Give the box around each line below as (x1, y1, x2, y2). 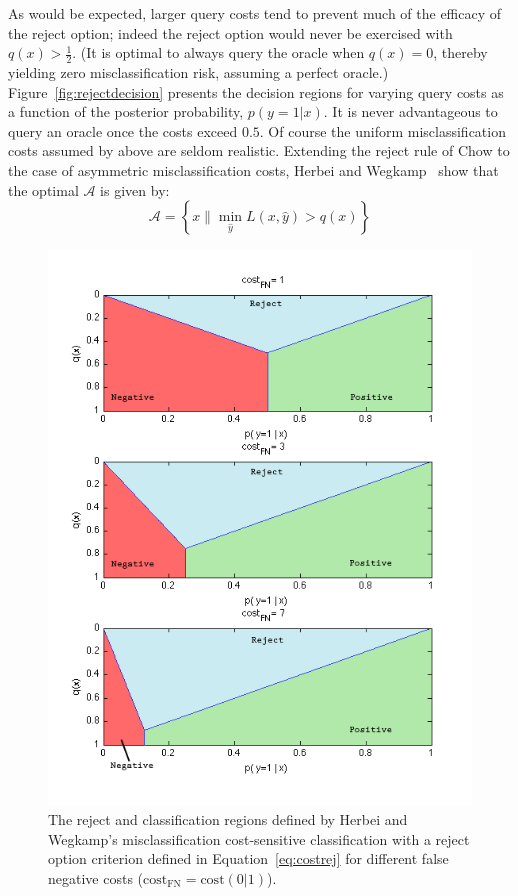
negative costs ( (48, 867, 144, 888)
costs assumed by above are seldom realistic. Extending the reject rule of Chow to (8, 140, 510, 161)
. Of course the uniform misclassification (259, 120, 506, 141)
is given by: (100, 179, 170, 200)
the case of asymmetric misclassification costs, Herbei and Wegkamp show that (8, 159, 499, 180)
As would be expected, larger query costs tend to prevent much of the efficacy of (8, 3, 502, 23)
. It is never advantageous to (323, 101, 498, 122)
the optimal (8, 179, 79, 200)
